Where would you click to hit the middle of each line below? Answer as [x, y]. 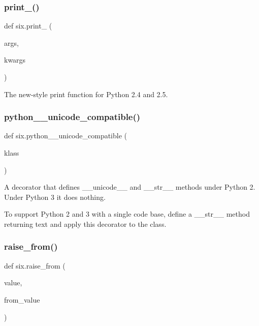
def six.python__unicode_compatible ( [66, 136]
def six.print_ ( [28, 26]
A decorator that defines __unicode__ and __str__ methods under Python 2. [130, 187]
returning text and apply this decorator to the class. [85, 224]
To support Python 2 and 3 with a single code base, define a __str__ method [127, 214]
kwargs [15, 60]
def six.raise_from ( [35, 265]
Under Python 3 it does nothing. [55, 197]
